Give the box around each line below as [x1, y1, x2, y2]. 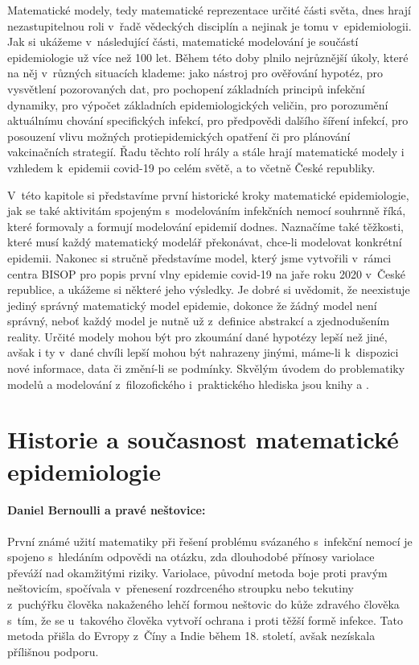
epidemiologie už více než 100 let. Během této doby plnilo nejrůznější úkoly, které [7, 48, 409, 65]
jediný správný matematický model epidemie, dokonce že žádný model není [7, 296, 377, 313]
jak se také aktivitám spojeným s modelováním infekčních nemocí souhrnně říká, [7, 202, 406, 219]
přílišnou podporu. [7, 642, 99, 659]
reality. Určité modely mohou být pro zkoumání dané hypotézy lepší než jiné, [7, 328, 388, 345]
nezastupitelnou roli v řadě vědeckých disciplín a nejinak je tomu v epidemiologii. [7, 17, 412, 34]
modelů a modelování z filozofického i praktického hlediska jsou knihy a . [7, 375, 369, 392]
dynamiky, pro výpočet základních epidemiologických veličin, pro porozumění [7, 96, 388, 113]
